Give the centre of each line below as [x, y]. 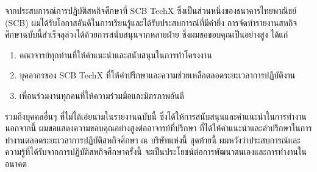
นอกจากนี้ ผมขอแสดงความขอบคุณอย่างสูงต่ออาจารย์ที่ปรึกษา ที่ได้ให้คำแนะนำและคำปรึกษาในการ [158, 128]
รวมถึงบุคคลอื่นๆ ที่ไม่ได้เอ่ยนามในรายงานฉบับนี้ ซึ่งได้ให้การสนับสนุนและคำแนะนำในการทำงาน [156, 116]
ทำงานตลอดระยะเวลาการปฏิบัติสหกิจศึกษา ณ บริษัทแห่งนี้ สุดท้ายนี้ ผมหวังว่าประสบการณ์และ [153, 139]
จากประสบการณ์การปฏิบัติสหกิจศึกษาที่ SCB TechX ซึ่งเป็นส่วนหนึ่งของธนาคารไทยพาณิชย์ [151, 10]
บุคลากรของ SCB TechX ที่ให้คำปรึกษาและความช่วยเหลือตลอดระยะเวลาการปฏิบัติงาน [157, 75]
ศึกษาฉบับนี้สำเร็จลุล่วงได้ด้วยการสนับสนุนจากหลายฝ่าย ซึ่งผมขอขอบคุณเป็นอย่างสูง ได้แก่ [147, 34]
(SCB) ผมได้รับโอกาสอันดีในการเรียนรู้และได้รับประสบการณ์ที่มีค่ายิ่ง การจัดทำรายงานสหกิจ [151, 22]
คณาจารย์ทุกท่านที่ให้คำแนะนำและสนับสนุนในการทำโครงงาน [116, 54]
